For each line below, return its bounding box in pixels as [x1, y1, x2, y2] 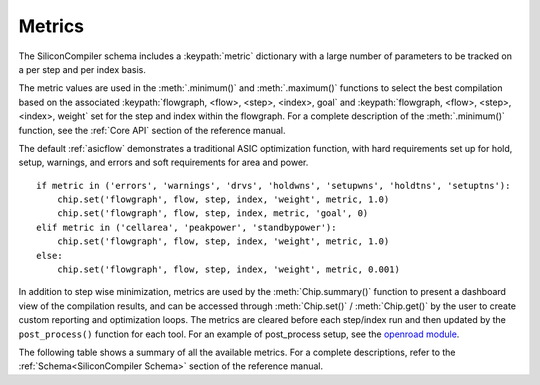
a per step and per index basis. [18, 63, 147, 75]
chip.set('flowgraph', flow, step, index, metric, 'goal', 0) [56, 208, 369, 219]
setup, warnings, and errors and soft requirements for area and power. [18, 156, 309, 169]
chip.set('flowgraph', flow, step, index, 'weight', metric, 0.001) [56, 264, 400, 275]
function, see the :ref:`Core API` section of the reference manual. [18, 124, 286, 136]
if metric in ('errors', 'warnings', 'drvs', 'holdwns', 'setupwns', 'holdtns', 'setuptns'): [36, 180, 511, 191]
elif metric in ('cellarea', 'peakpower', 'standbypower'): [36, 221, 337, 233]
